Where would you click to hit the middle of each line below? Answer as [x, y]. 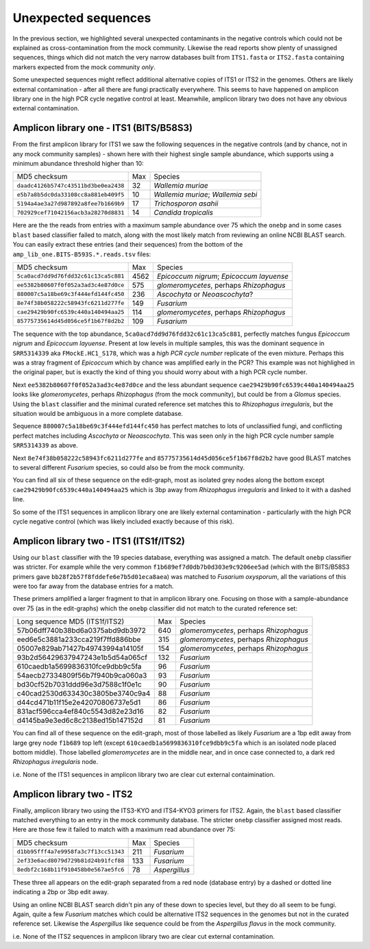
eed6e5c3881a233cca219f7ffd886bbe [79, 639]
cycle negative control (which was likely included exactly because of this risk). [123, 521]
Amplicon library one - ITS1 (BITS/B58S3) [103, 128]
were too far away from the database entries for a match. [93, 587]
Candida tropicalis [184, 212]
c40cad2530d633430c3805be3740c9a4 [84, 693]
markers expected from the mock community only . [84, 67]
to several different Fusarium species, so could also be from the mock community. [129, 467]
